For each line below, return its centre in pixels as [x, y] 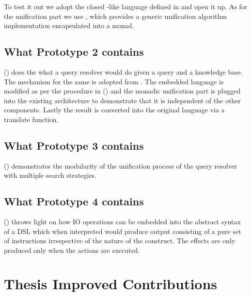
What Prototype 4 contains [74, 201]
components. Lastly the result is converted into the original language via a [114, 110]
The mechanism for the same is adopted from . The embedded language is [114, 81]
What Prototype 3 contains [74, 145]
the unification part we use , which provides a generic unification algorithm [116, 16]
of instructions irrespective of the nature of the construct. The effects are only [120, 241]
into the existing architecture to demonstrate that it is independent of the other [122, 100]
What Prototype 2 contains [74, 52]
